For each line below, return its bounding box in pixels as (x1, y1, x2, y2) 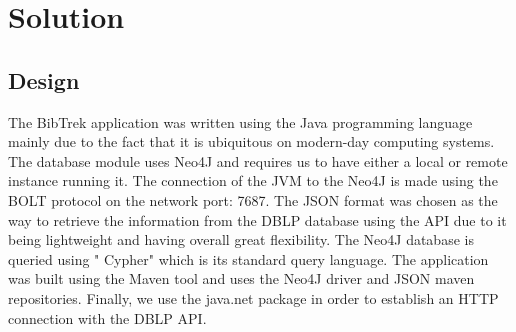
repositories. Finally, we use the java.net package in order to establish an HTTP (8, 287, 499, 308)
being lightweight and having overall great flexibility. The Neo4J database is (8, 229, 474, 250)
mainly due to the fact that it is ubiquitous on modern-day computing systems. (8, 131, 495, 152)
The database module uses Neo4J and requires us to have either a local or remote (8, 150, 508, 171)
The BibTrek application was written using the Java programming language (8, 111, 473, 132)
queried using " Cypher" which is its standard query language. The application (8, 248, 489, 269)
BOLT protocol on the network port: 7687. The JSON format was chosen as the (8, 189, 498, 210)
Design (8, 64, 80, 95)
